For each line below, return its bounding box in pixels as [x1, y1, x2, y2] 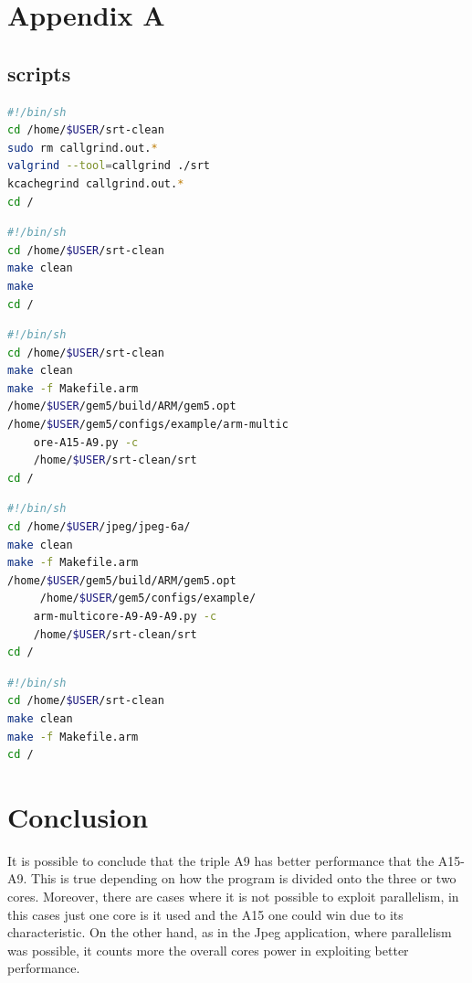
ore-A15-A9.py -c [33, 435, 139, 449]
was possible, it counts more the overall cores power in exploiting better [7, 940, 409, 959]
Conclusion [7, 797, 149, 835]
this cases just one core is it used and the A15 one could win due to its [7, 904, 404, 924]
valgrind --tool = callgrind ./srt [7, 159, 210, 173]
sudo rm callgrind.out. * [7, 141, 158, 155]
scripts [7, 59, 71, 87]
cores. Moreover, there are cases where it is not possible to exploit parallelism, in [7, 887, 459, 906]
